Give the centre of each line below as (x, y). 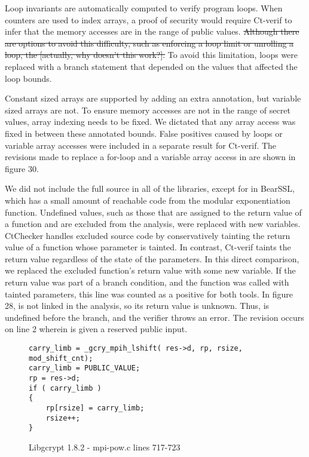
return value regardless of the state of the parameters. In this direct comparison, (152, 258)
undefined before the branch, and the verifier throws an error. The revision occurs (154, 317)
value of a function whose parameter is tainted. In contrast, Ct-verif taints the (148, 247)
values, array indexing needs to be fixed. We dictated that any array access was (150, 122)
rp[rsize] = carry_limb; (95, 408)
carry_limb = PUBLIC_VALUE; (85, 368)
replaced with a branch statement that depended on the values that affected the (151, 66)
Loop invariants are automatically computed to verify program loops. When (144, 8)
